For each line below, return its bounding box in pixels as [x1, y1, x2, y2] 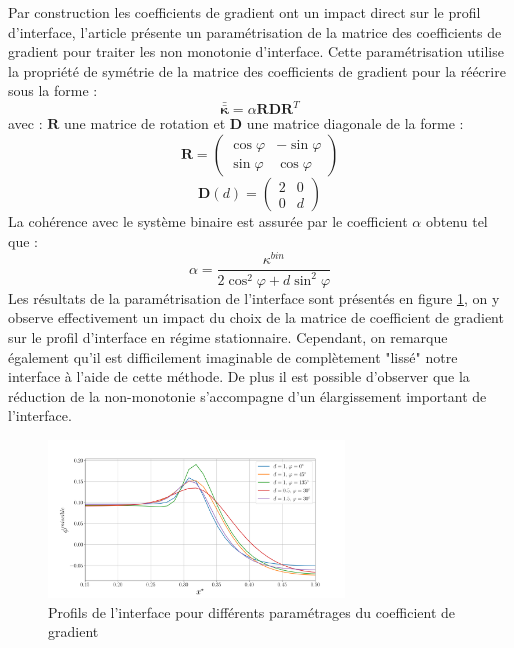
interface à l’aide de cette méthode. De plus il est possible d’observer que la [8, 366, 470, 387]
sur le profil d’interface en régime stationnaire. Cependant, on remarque [8, 326, 448, 347]
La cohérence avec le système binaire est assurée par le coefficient [8, 211, 408, 232]
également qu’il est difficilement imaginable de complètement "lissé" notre [8, 346, 458, 367]
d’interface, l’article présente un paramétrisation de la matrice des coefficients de [8, 21, 502, 42]
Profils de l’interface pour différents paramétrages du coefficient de [48, 601, 456, 622]
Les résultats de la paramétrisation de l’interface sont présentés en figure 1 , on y [8, 287, 500, 308]
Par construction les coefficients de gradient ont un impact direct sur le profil [8, 2, 481, 22]
